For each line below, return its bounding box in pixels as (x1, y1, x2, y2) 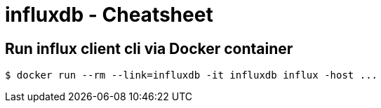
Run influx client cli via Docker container (5, 39, 293, 58)
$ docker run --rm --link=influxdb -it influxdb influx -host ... (5, 69, 378, 81)
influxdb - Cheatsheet (5, 3, 213, 27)
